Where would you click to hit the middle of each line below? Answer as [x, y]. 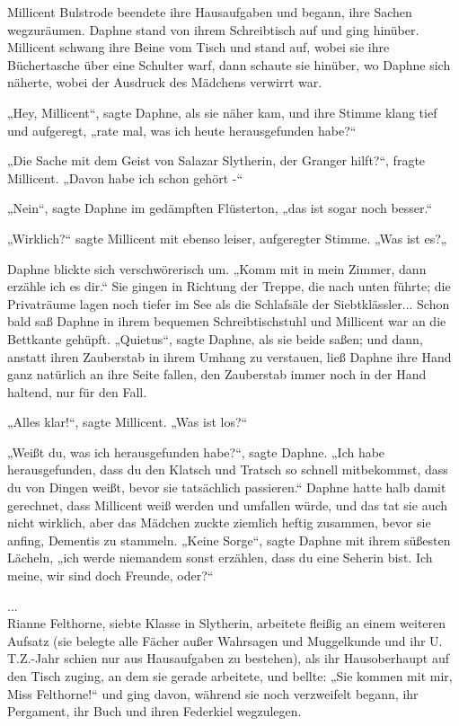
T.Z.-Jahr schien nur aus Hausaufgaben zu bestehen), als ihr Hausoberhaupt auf [229, 658]
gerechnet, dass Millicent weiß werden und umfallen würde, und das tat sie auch [228, 505]
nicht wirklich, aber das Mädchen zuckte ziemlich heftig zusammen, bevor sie [219, 522]
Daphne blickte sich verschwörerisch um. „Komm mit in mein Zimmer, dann [217, 268]
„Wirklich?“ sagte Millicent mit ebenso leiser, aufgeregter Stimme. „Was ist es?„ [227, 238]
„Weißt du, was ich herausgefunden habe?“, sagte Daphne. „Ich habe [196, 452]
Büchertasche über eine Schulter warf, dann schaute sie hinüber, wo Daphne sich [229, 64]
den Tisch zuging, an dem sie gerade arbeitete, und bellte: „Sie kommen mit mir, [230, 676]
